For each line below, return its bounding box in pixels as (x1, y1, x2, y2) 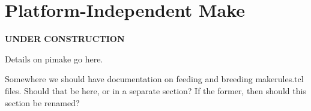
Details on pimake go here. (5, 52, 103, 65)
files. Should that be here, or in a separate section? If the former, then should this (5, 84, 306, 97)
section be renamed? (5, 96, 80, 109)
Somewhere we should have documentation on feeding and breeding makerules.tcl (5, 73, 304, 85)
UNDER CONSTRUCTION (5, 32, 125, 45)
